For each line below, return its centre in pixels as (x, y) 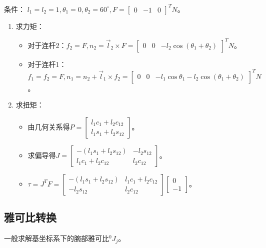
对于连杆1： (47, 64)
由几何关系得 (49, 126)
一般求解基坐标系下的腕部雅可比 (56, 238)
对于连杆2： (47, 45)
